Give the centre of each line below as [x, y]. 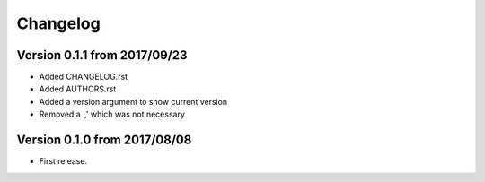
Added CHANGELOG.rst [84, 77]
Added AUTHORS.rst [78, 89]
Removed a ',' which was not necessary [112, 114]
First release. [63, 161]
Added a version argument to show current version [133, 101]
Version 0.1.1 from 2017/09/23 [102, 55]
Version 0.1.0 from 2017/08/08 [104, 140]
